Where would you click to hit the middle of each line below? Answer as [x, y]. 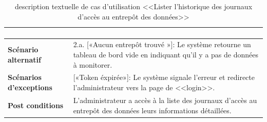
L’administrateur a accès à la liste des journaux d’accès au [165, 100]
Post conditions [36, 105]
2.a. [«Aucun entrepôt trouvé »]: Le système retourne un [162, 44]
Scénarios [25, 77]
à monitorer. [93, 64]
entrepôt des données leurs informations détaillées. [152, 110]
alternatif [24, 59]
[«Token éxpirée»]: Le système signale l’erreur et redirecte [164, 77]
